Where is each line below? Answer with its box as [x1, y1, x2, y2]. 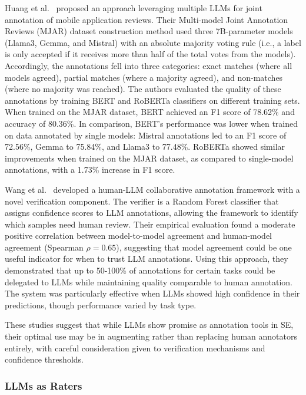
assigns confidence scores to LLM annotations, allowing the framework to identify [5, 206, 298, 219]
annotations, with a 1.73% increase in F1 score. [5, 163, 175, 176]
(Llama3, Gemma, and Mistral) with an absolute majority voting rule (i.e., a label [5, 36, 301, 48]
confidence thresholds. [5, 353, 84, 366]
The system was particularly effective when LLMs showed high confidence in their [5, 287, 300, 299]
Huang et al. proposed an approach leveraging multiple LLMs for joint [5, 2, 262, 14]
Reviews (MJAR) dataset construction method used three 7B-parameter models [5, 25, 293, 37]
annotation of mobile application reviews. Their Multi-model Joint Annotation [5, 13, 288, 25]
